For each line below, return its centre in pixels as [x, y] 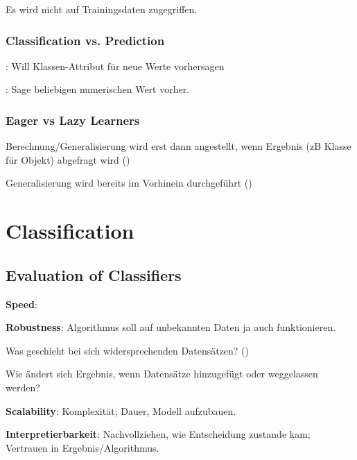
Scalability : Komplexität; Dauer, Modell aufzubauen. [121, 410]
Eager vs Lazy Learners [73, 120]
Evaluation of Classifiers [94, 274]
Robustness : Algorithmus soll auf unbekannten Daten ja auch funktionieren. [171, 327]
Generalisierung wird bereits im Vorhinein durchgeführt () [129, 183]
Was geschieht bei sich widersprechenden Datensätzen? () [128, 350]
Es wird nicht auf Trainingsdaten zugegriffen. [102, 9]
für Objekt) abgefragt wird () [68, 159]
